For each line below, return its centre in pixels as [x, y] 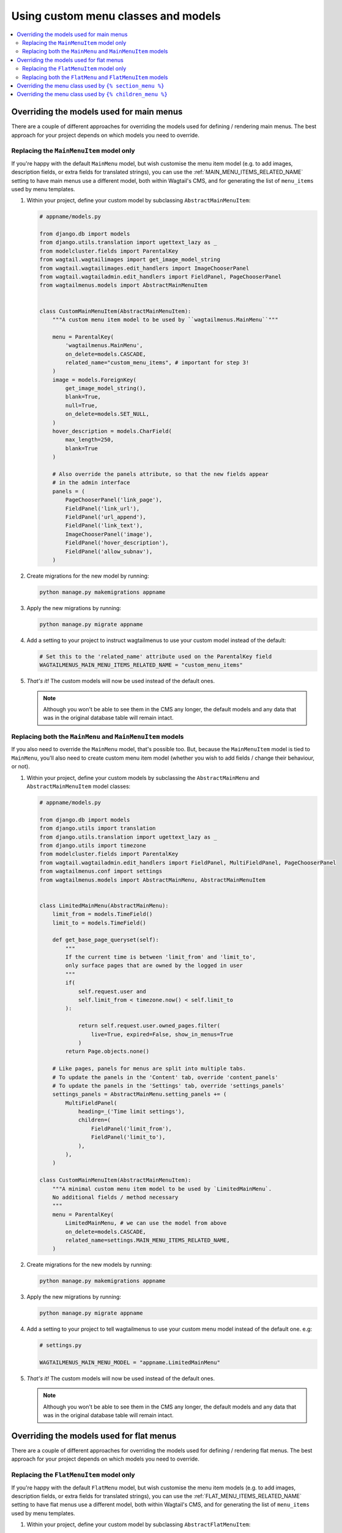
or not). [20, 766]
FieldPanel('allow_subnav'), [109, 551]
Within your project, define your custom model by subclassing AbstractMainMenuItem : [139, 201]
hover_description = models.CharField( [112, 431]
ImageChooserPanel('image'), [109, 534]
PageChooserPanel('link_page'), [113, 500]
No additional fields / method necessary [115, 1197]
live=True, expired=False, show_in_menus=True [162, 1034]
